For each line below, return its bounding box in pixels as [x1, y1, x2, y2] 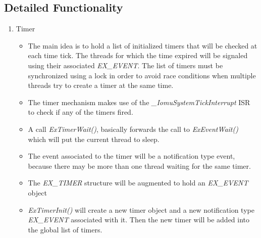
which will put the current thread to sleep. [28, 133, 160, 144]
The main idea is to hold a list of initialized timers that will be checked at [28, 40, 257, 51]
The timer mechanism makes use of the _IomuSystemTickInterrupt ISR [28, 97, 250, 107]
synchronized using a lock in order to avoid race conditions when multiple [28, 70, 256, 80]
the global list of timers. [28, 224, 102, 234]
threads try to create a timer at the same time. [28, 80, 174, 90]
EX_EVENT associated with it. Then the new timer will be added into [28, 214, 250, 225]
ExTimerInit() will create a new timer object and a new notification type [28, 204, 254, 215]
